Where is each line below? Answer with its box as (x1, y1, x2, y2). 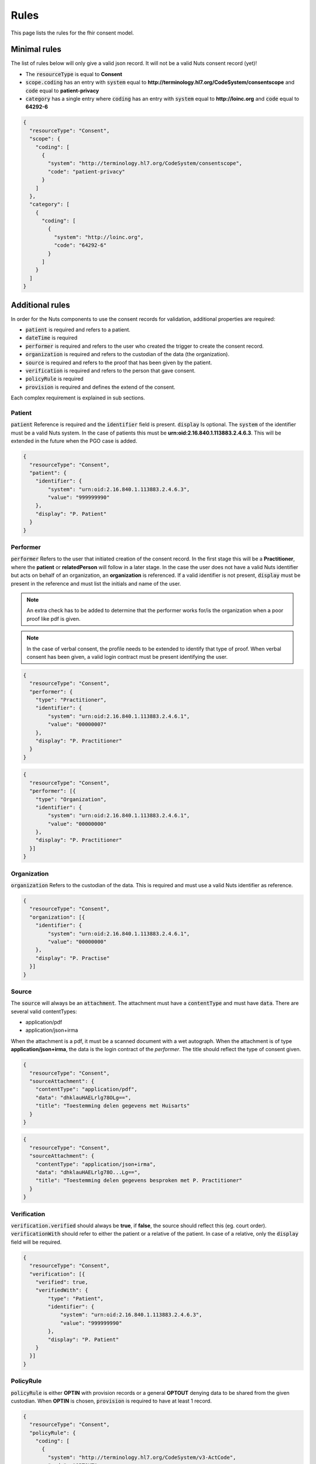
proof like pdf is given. (26, 615, 81, 622)
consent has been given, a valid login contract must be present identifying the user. (26, 653, 228, 660)
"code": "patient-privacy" (47, 168, 125, 175)
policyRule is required (25, 375, 84, 382)
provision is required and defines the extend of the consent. (25, 384, 176, 391)
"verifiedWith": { (35, 1287, 88, 1294)
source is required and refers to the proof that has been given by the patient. (25, 359, 212, 366)
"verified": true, (35, 1278, 88, 1285)
